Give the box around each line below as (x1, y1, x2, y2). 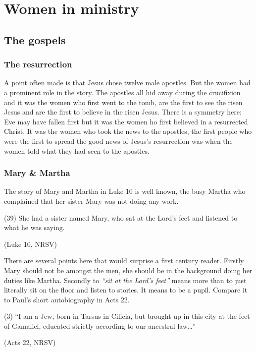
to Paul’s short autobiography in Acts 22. (4, 294, 130, 304)
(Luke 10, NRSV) (4, 238, 57, 249)
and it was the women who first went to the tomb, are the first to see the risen (4, 97, 243, 107)
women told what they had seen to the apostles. (4, 145, 150, 156)
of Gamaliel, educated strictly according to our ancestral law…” (4, 320, 196, 331)
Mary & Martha (4, 167, 70, 179)
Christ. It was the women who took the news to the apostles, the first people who (4, 126, 252, 136)
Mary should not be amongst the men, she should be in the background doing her (4, 265, 253, 275)
